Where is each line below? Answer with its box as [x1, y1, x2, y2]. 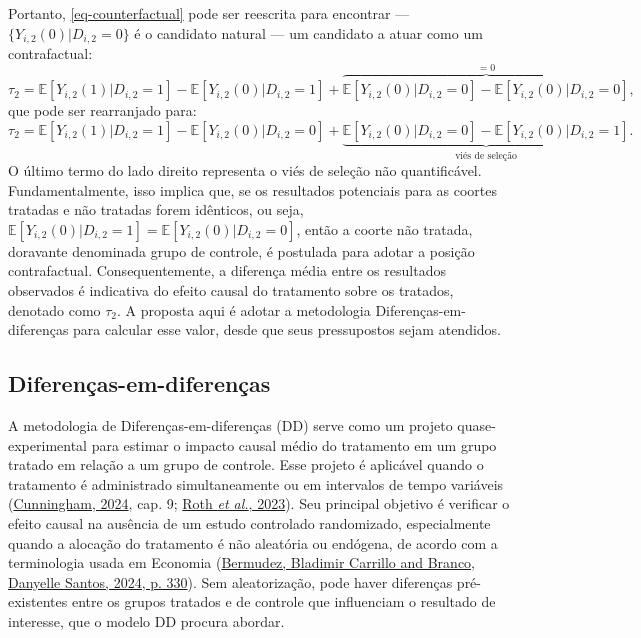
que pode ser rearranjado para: [8, 100, 197, 121]
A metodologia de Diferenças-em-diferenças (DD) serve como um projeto [8, 415, 453, 436]
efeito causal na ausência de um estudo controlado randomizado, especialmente [8, 513, 491, 534]
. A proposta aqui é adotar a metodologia [117, 299, 371, 320]
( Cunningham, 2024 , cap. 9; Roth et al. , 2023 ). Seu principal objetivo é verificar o [8, 493, 510, 514]
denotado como [8, 299, 101, 320]
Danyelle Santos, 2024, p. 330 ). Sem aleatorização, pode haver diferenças [8, 571, 453, 592]
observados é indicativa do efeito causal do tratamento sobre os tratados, [8, 280, 454, 301]
